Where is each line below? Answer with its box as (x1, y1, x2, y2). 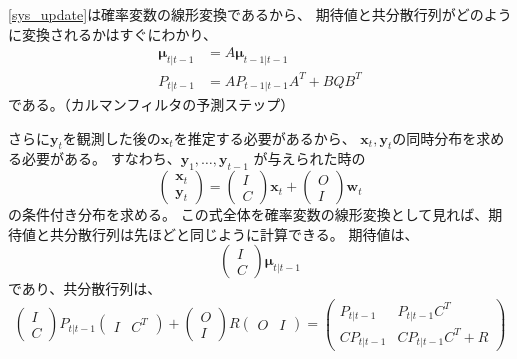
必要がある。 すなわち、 (21, 148, 181, 169)
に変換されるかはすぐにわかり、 (8, 23, 217, 44)
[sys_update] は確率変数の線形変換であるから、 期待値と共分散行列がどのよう (8, 4, 512, 24)
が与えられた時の (253, 148, 366, 169)
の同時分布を (392, 127, 477, 148)
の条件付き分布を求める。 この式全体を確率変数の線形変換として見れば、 (8, 204, 489, 225)
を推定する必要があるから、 (173, 127, 356, 148)
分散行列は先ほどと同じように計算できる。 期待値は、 (63, 223, 419, 244)
